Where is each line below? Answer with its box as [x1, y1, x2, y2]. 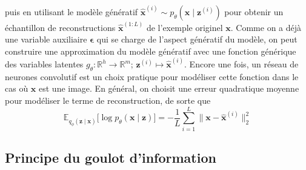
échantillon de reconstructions [5, 21, 116, 33]
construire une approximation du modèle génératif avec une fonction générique [5, 44, 296, 57]
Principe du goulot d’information [5, 148, 216, 167]
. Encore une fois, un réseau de [184, 58, 299, 70]
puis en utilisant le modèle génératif [5, 5, 138, 18]
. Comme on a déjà [230, 21, 302, 33]
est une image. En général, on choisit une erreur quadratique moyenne [39, 82, 299, 95]
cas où [5, 82, 28, 95]
